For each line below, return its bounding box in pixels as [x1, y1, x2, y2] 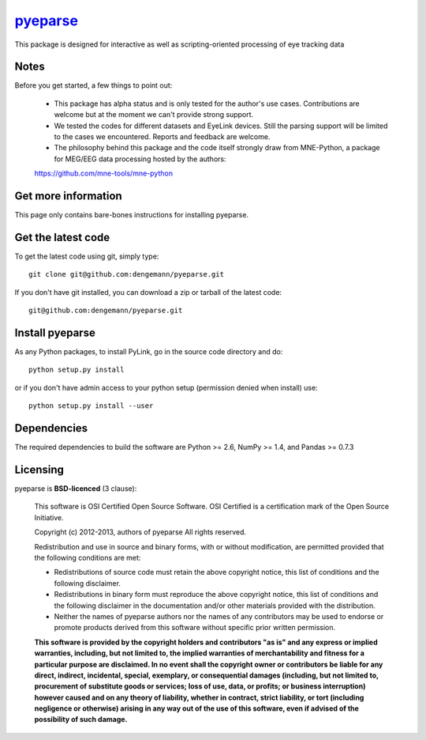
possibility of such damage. [34, 715, 128, 724]
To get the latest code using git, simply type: [14, 251, 159, 261]
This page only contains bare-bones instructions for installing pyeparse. [14, 210, 248, 220]
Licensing [14, 462, 65, 476]
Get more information [14, 190, 122, 202]
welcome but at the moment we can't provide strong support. [54, 110, 254, 119]
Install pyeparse [14, 326, 96, 339]
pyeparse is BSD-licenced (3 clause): [14, 484, 137, 493]
